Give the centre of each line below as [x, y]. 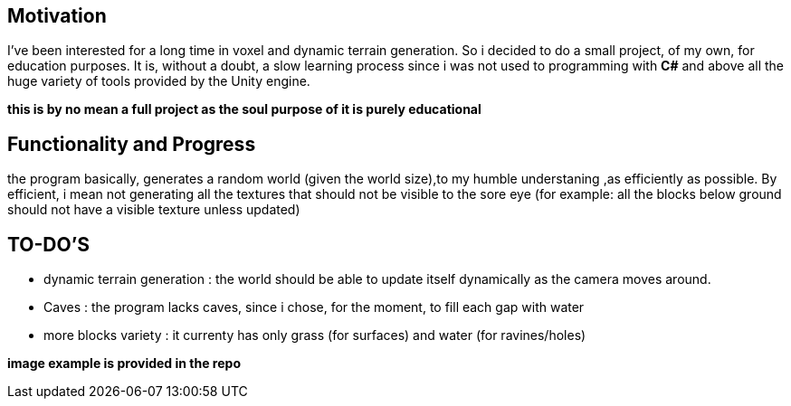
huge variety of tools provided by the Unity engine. [159, 81]
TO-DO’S [48, 244]
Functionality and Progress [132, 144]
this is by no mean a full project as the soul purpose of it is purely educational [244, 109]
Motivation [57, 16]
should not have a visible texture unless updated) [154, 210]
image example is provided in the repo [124, 364]
